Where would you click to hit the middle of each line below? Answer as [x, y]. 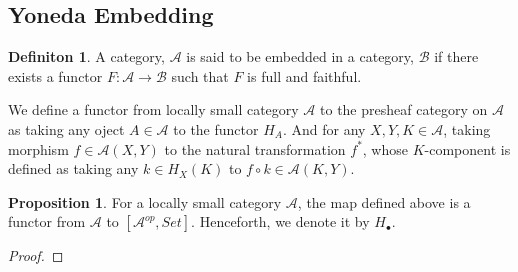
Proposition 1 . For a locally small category [145, 201]
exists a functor [55, 75]
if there [456, 56]
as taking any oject [66, 128]
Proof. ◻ [36, 255]
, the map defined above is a [384, 201]
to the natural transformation [255, 148]
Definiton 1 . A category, [86, 56]
